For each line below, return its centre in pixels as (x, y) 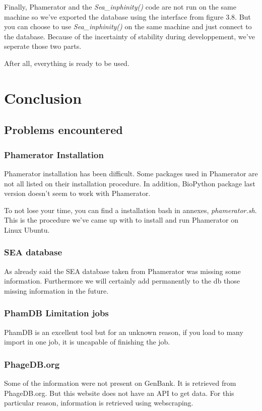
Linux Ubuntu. (27, 229)
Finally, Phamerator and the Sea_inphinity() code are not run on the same (120, 7)
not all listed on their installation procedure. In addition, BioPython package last (130, 183)
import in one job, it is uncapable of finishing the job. (87, 342)
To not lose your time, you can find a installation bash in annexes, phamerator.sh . (130, 210)
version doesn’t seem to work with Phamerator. (77, 193)
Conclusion (43, 97)
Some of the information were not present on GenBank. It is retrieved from (120, 383)
